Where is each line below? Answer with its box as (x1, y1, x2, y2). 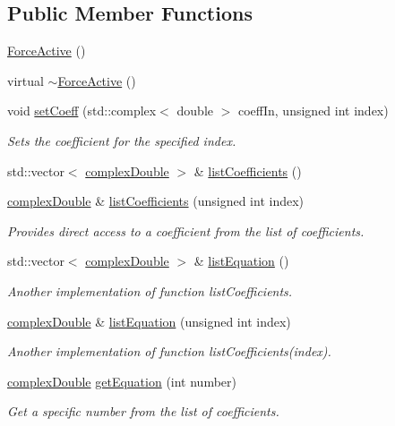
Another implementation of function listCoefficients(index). (7, 342, 331, 361)
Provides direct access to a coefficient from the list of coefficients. (7, 221, 365, 240)
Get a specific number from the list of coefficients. (7, 402, 279, 421)
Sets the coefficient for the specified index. (7, 131, 236, 149)
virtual (7, 71, 44, 89)
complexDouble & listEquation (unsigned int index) (7, 311, 291, 330)
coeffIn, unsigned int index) (237, 101, 389, 120)
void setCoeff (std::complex (7, 101, 157, 120)
